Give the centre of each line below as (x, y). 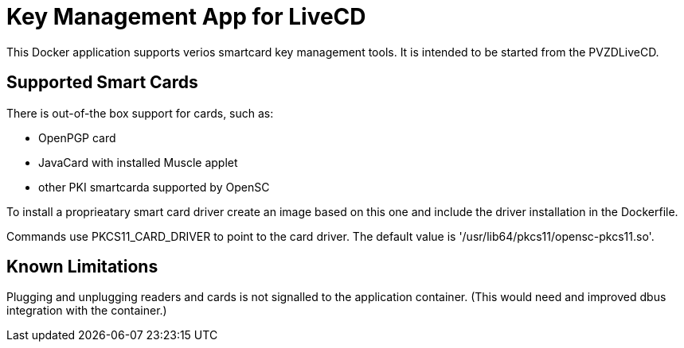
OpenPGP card (77, 137)
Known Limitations (82, 267)
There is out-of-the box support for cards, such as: (140, 113)
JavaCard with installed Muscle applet (138, 162)
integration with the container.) (87, 311)
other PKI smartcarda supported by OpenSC (154, 187)
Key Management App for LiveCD (186, 17)
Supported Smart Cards (102, 83)
